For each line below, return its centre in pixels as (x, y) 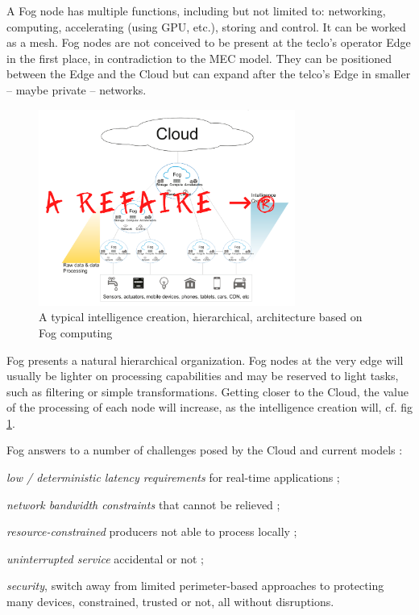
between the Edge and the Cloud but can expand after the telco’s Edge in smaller (209, 74)
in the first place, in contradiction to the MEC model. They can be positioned (199, 58)
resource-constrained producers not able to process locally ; (152, 531)
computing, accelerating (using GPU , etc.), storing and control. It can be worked (206, 26)
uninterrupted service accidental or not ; (105, 558)
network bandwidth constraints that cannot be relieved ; (143, 504)
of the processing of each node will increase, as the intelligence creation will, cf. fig (209, 407)
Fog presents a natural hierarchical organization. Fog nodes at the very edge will (205, 360)
